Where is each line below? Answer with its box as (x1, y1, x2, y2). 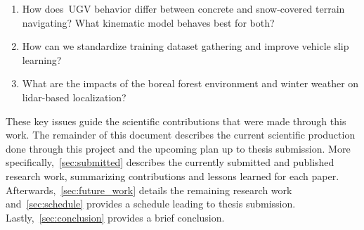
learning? (22, 52, 62, 67)
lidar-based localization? (22, 89, 126, 104)
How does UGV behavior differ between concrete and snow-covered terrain (22, 1, 345, 15)
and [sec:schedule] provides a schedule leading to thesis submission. (6, 196, 296, 211)
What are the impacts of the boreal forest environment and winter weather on (22, 76, 359, 91)
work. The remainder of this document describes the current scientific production (6, 127, 356, 142)
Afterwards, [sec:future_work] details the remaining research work (6, 182, 292, 197)
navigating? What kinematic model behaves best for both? (22, 15, 275, 30)
